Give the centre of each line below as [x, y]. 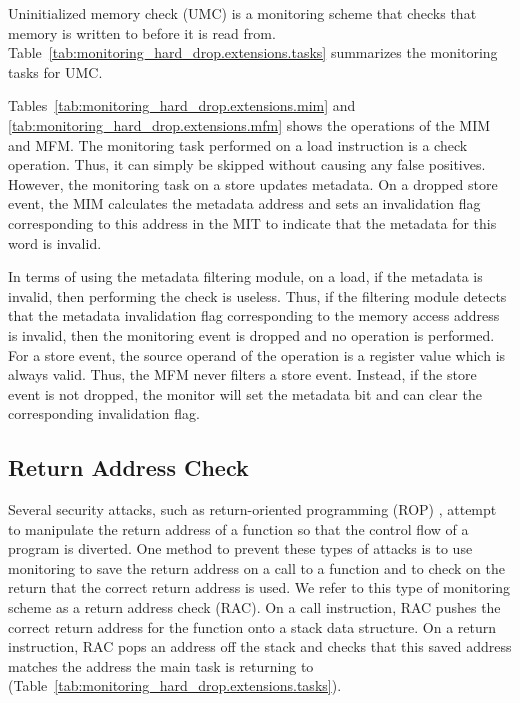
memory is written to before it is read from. [142, 32]
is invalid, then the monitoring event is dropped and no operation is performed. [251, 334]
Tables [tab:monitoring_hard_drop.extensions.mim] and [182, 105]
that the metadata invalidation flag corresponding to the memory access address [254, 315]
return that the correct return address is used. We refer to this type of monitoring [259, 587]
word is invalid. [55, 242]
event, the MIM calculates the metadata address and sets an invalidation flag [244, 203]
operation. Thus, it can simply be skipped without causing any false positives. [247, 164]
